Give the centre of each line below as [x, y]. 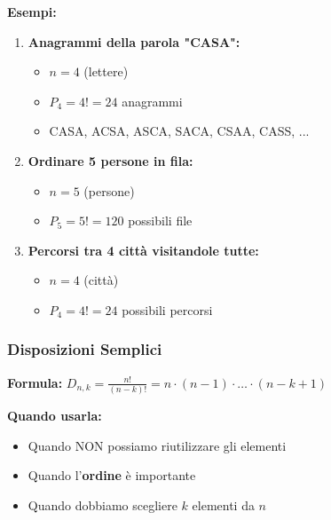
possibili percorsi [167, 309]
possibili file [160, 221]
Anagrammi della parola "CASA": [134, 41]
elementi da [223, 504]
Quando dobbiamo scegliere [102, 504]
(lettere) [106, 71]
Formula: [35, 382]
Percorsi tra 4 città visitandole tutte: [143, 250]
